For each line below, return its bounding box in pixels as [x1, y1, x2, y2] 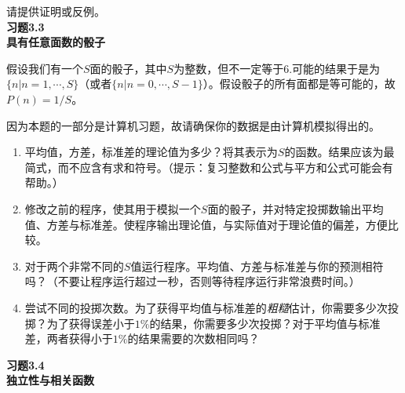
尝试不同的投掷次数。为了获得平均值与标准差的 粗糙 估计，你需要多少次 [24, 299, 388, 315]
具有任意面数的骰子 [6, 34, 105, 50]
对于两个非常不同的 [24, 257, 124, 274]
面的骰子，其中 [89, 60, 167, 76]
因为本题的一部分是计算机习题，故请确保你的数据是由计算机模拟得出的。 [6, 117, 380, 133]
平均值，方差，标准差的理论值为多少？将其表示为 [24, 144, 278, 160]
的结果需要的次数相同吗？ [127, 330, 260, 347]
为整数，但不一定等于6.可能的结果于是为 [173, 60, 381, 76]
